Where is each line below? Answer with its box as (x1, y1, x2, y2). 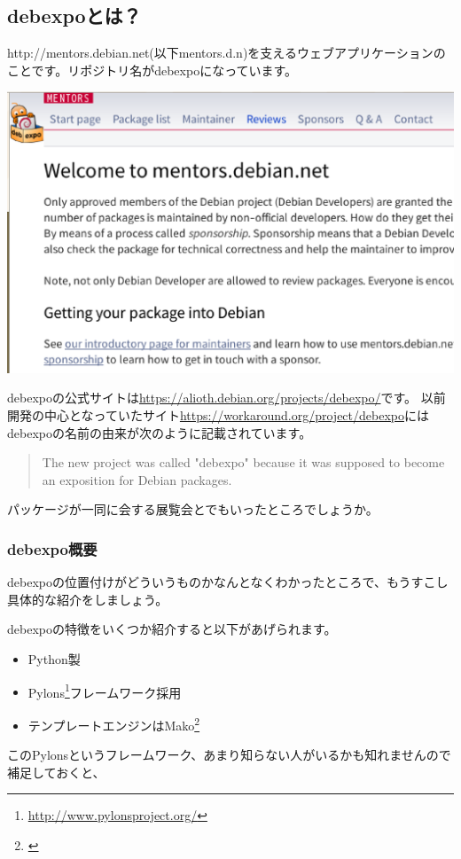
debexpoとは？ (7, 2, 142, 29)
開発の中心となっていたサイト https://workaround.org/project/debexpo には (7, 406, 429, 425)
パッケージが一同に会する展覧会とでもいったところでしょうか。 (7, 500, 379, 519)
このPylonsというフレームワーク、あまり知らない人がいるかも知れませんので (7, 746, 451, 764)
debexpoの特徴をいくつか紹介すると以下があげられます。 (7, 620, 337, 638)
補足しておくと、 (7, 762, 105, 781)
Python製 (27, 650, 81, 668)
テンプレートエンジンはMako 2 (27, 713, 200, 734)
